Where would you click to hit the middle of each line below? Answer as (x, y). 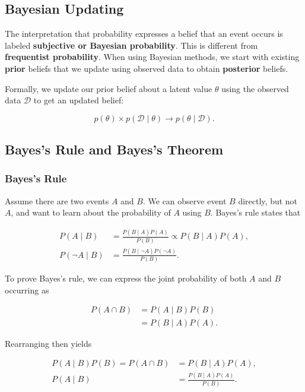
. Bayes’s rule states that (255, 212)
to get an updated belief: (79, 100)
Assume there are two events (57, 200)
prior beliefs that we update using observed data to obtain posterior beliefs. (147, 68)
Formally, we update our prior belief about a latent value (109, 88)
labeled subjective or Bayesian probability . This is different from (131, 45)
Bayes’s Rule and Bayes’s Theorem (114, 149)
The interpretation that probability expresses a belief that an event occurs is (144, 34)
